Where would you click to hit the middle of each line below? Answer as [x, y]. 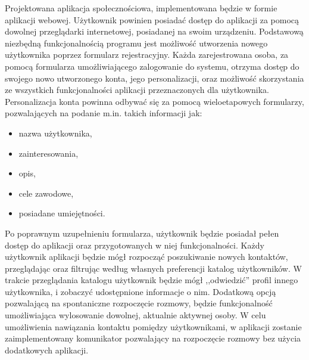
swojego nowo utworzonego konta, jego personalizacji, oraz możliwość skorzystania [154, 78]
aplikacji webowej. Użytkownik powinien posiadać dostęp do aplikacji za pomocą [152, 19]
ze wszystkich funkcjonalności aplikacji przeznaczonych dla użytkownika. [137, 90]
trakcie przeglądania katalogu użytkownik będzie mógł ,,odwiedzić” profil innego [152, 280]
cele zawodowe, [46, 193]
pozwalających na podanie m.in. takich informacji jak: [104, 113]
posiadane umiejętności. [62, 213]
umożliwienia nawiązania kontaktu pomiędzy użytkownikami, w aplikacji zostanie [153, 326]
